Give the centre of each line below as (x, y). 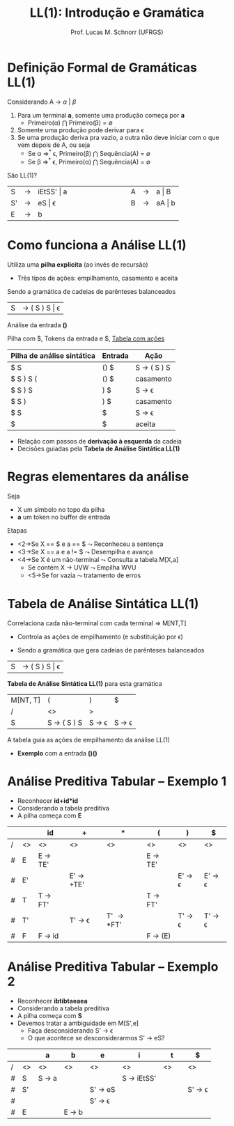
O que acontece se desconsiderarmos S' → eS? (96, 1038)
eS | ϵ (47, 203)
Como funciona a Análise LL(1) (97, 245)
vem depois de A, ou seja (54, 145)
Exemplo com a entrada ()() (57, 753)
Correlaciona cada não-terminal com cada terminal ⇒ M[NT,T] (97, 623)
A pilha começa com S (49, 1015)
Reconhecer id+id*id (48, 800)
